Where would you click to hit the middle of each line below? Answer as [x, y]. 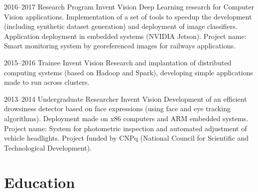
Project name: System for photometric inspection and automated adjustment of [126, 128]
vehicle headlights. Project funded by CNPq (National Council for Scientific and [126, 138]
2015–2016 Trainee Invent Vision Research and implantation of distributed [118, 62]
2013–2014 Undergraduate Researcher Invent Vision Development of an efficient [126, 98]
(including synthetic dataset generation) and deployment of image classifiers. [121, 26]
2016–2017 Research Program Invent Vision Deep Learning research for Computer [129, 6]
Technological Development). [48, 147]
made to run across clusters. [47, 82]
